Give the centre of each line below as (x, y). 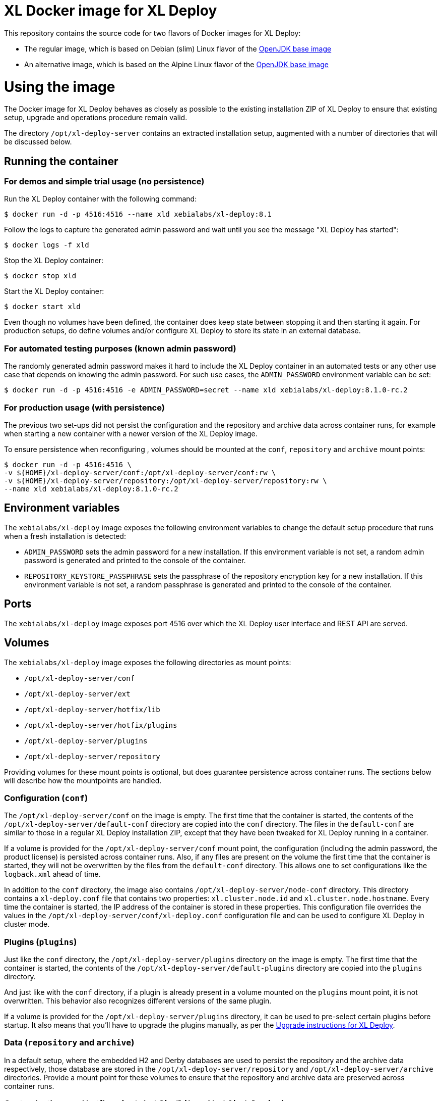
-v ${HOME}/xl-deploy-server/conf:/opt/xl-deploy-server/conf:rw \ (140, 472)
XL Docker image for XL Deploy (111, 11)
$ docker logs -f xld (47, 245)
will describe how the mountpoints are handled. (83, 780)
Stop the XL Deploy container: (54, 261)
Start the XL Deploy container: (54, 291)
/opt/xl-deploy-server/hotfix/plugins (101, 725)
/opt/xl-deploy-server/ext (77, 694)
